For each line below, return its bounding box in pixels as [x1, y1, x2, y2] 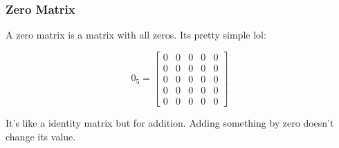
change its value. [6, 129, 76, 143]
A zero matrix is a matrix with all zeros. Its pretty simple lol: [6, 28, 266, 42]
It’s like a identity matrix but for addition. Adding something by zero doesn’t [6, 115, 334, 129]
